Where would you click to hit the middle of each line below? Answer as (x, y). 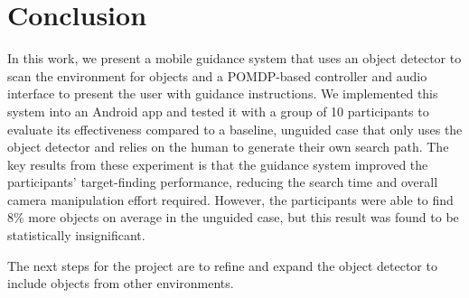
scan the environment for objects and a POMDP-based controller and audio (217, 75)
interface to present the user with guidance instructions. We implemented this (223, 93)
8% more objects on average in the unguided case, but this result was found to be (233, 217)
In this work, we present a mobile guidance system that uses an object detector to (234, 58)
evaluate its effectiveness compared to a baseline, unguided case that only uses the (235, 129)
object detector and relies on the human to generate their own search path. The (228, 147)
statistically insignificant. (76, 235)
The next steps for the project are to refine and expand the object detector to (222, 265)
